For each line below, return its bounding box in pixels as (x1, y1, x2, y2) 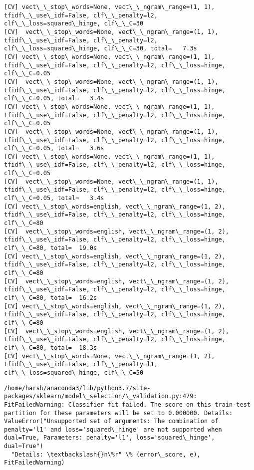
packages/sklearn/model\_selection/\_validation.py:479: (4, 393, 197, 400)
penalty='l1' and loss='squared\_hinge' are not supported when (4, 426, 222, 433)
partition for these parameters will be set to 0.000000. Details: (4, 409, 233, 417)
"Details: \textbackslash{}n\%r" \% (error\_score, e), (11, 451, 201, 458)
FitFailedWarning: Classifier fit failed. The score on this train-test (4, 401, 251, 408)
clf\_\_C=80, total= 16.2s (4, 294, 97, 301)
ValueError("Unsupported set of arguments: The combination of (4, 418, 219, 425)
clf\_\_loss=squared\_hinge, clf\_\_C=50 (4, 369, 144, 376)
